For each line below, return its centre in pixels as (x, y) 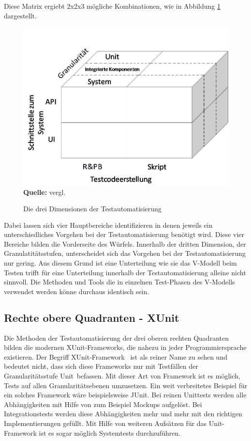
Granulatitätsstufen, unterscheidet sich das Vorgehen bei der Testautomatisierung (125, 253)
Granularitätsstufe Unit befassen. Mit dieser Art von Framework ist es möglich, (122, 375)
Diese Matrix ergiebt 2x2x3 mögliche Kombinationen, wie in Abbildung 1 (112, 6)
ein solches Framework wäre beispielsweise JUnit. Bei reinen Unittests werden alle (125, 395)
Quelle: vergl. (44, 192)
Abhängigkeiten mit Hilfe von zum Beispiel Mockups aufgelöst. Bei (103, 404)
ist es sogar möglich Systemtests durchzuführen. (110, 433)
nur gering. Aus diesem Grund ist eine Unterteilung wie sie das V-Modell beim (120, 263)
